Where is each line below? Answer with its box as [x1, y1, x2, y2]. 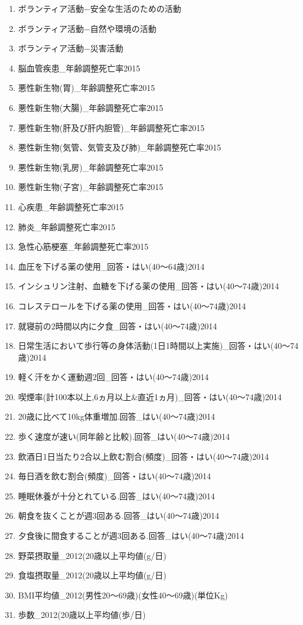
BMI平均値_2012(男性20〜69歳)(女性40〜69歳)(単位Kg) [18, 588, 228, 601]
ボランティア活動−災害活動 [18, 42, 123, 54]
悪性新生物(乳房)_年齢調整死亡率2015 [18, 161, 164, 173]
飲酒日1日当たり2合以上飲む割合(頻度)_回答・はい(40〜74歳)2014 [18, 450, 269, 462]
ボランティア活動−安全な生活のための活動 [18, 2, 181, 14]
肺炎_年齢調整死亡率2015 [18, 220, 116, 233]
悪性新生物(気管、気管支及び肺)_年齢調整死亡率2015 [18, 141, 221, 153]
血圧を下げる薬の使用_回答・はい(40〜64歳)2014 [18, 260, 205, 272]
